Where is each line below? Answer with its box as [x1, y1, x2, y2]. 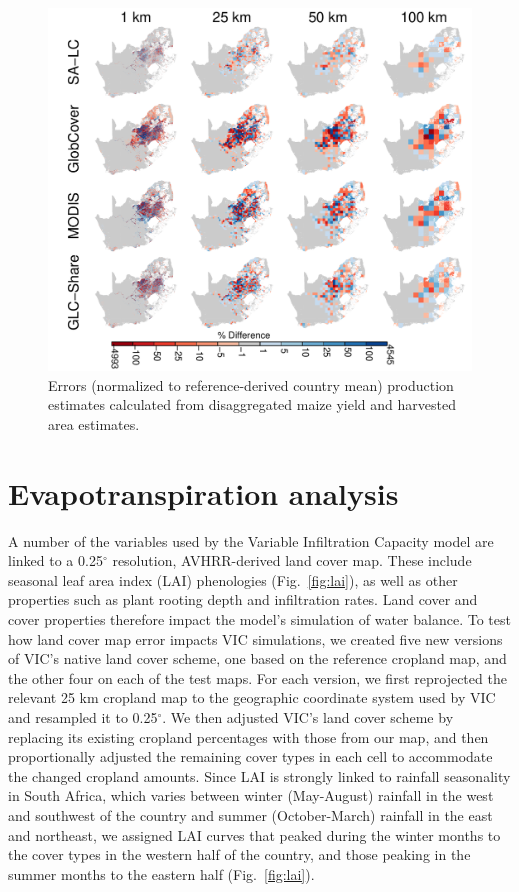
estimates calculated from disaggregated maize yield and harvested [48, 394, 456, 415]
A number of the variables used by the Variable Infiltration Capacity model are [8, 530, 494, 551]
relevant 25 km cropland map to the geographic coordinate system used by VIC [8, 687, 496, 708]
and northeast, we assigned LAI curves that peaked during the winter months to [8, 824, 501, 845]
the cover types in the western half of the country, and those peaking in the [8, 844, 471, 865]
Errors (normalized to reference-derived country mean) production [48, 374, 454, 395]
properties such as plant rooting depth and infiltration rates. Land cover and [8, 589, 478, 610]
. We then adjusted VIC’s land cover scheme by [162, 706, 454, 727]
